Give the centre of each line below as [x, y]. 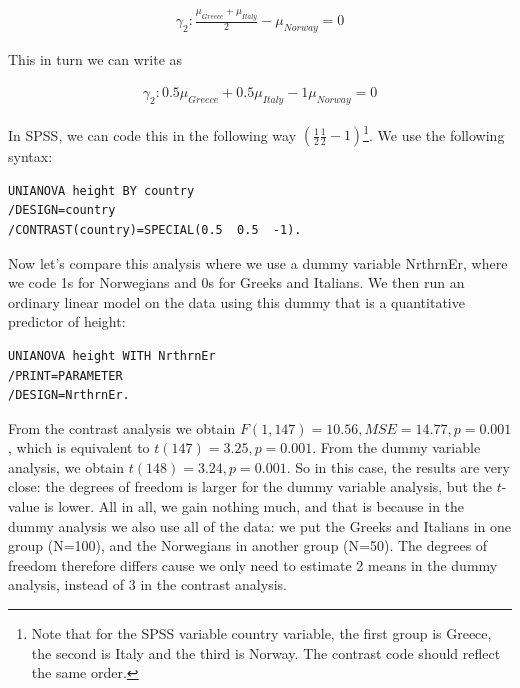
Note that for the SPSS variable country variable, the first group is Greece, [261, 633]
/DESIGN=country [62, 210]
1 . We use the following [434, 133]
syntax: [30, 156]
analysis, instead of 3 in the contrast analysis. [147, 584]
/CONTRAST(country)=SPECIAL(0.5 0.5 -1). [155, 229]
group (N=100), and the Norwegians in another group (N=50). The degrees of [248, 545]
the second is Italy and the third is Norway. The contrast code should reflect [266, 652]
